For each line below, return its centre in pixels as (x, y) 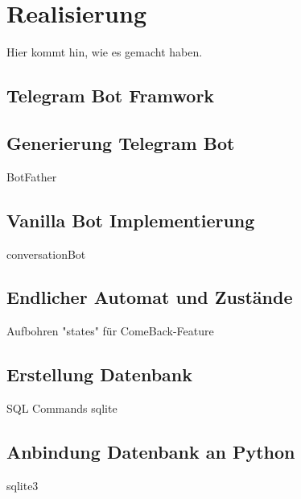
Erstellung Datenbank (99, 374)
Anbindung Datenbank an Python (151, 452)
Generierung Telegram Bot (121, 142)
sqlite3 (23, 485)
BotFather (32, 176)
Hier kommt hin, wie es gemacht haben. (105, 52)
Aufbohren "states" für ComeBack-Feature (110, 331)
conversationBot (46, 254)
